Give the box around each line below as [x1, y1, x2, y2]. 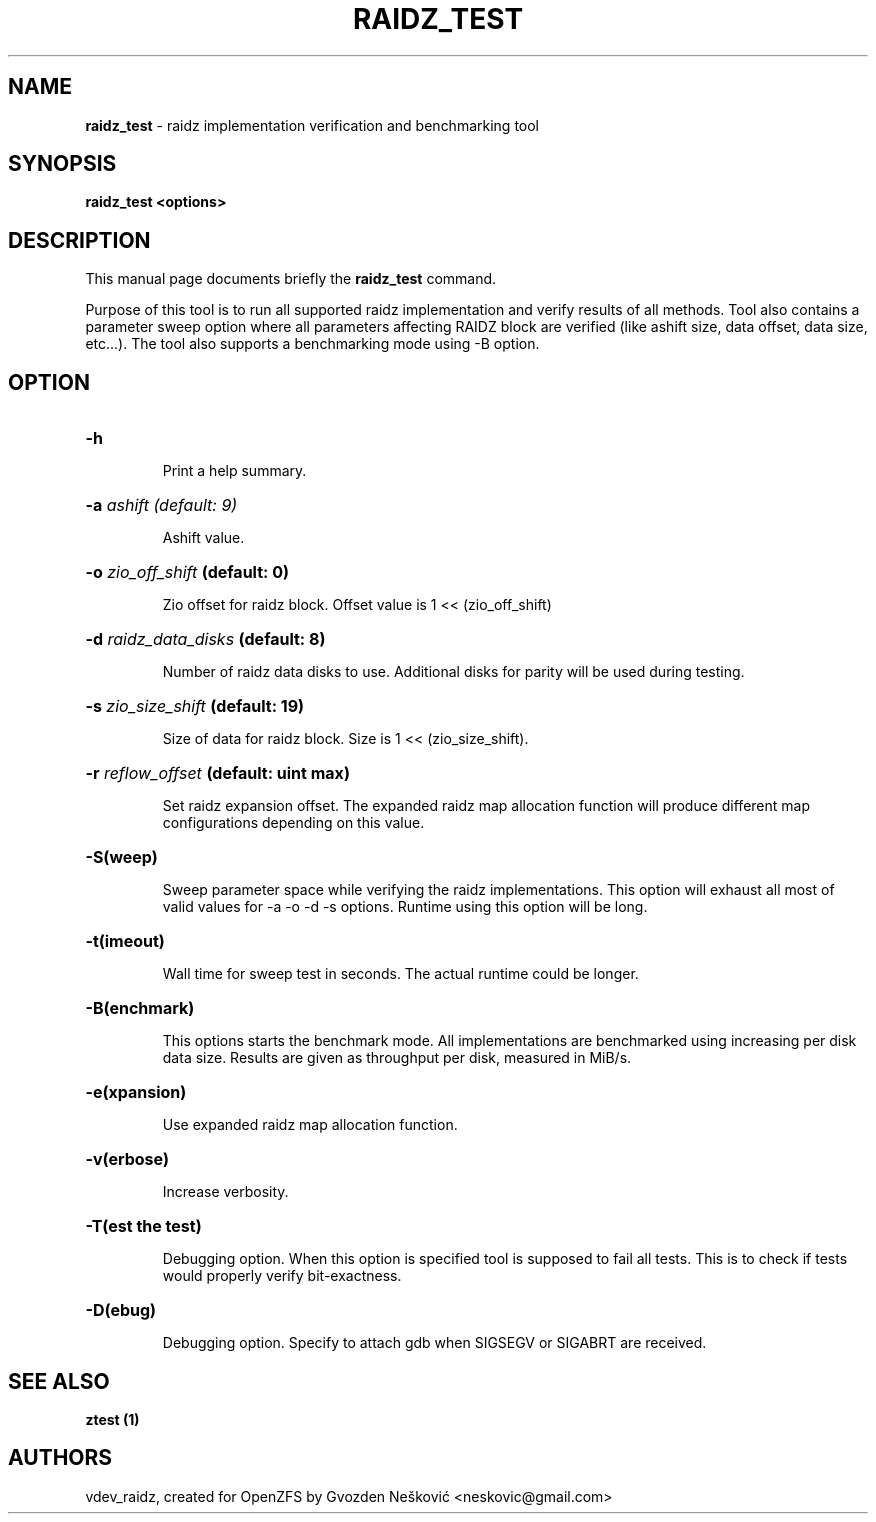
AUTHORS [8, 1445, 113, 1471]
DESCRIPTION [8, 227, 151, 253]
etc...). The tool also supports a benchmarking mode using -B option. [85, 335, 540, 353]
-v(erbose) [85, 1149, 169, 1170]
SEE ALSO [8, 1368, 110, 1394]
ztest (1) [85, 1410, 140, 1428]
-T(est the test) [85, 1216, 202, 1237]
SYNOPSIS [8, 151, 117, 177]
